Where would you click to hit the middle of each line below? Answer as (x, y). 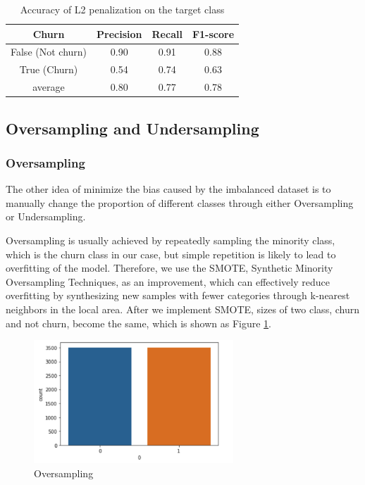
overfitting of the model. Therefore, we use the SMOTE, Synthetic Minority (169, 268)
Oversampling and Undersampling (132, 128)
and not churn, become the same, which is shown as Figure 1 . (139, 323)
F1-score (213, 33)
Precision (119, 33)
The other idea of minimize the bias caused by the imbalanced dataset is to (168, 189)
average (49, 87)
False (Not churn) (49, 52)
